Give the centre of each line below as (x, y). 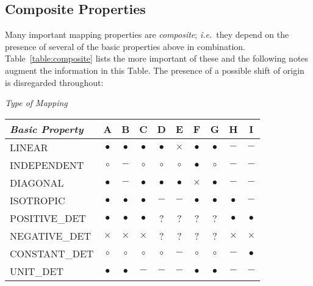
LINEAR (29, 147)
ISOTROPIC (38, 200)
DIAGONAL (37, 182)
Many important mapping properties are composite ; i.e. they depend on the (147, 34)
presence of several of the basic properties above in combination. (125, 46)
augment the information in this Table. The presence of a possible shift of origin (155, 70)
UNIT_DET (37, 271)
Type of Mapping (36, 103)
